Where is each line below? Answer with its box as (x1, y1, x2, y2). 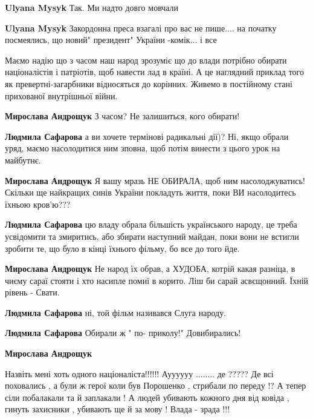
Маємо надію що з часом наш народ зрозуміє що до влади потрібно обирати (5, 53, 287, 66)
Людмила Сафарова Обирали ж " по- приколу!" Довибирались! (5, 326, 241, 339)
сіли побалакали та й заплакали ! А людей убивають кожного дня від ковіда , (5, 391, 289, 403)
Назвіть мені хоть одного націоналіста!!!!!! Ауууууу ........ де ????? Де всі (5, 367, 274, 380)
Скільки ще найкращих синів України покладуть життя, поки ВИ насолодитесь (5, 186, 296, 199)
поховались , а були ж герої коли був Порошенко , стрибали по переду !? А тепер (5, 379, 306, 392)
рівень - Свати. (5, 286, 60, 299)
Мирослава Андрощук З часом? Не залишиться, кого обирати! (5, 110, 240, 122)
